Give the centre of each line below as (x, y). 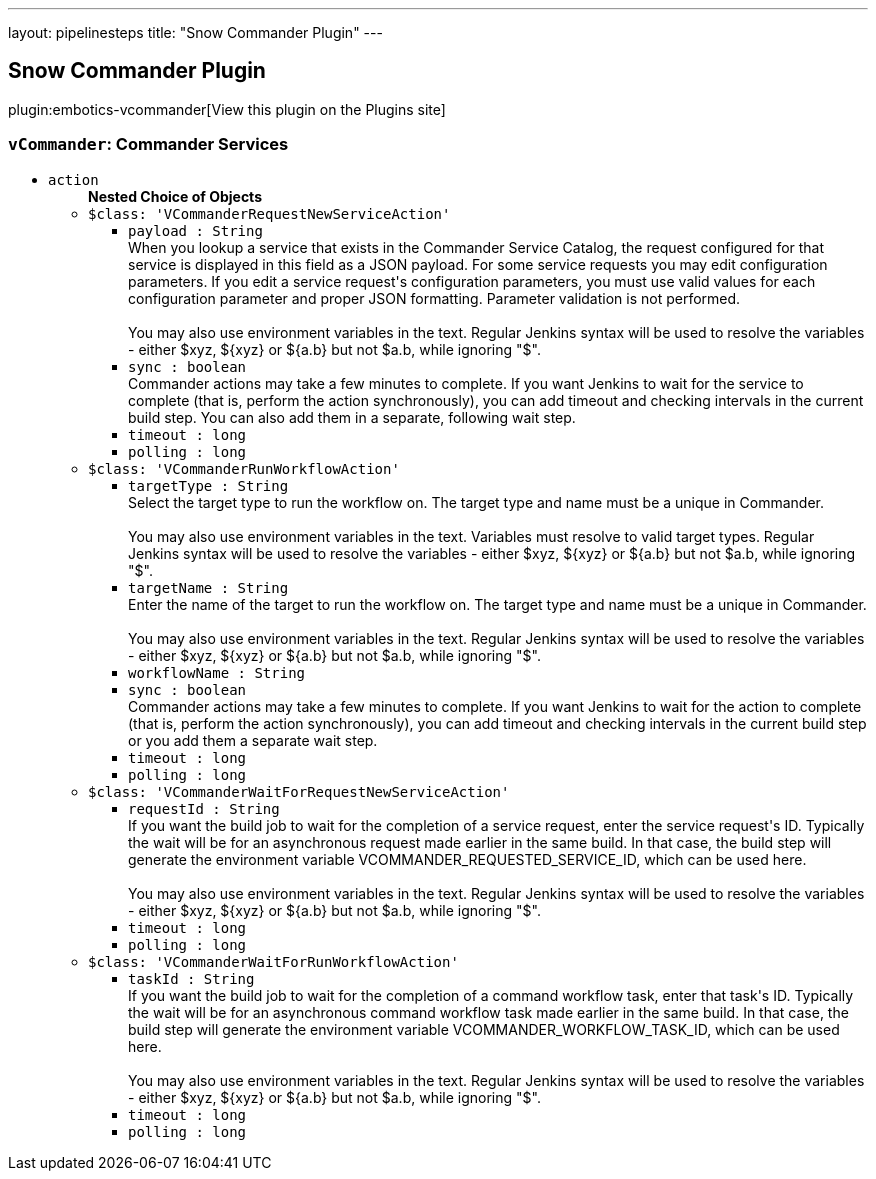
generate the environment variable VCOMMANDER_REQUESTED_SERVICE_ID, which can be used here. (467, 859)
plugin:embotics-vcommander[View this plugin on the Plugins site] (227, 109)
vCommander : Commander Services (148, 144)
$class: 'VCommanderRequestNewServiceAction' (269, 213)
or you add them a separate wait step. (253, 740)
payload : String (195, 230)
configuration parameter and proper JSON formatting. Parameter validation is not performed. (434, 298)
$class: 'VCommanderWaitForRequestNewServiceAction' (299, 791)
